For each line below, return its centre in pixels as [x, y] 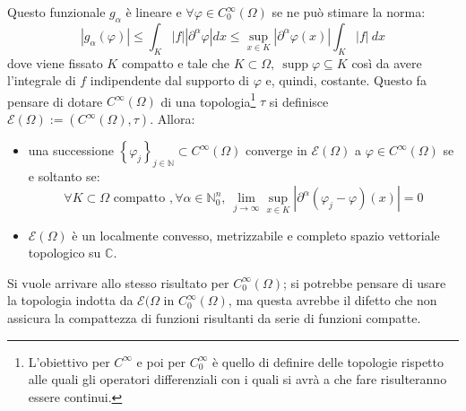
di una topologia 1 [208, 100]
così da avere [387, 62]
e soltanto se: [64, 175]
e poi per [161, 361]
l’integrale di [42, 80]
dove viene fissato [55, 62]
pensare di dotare [55, 101]
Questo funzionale [56, 12]
